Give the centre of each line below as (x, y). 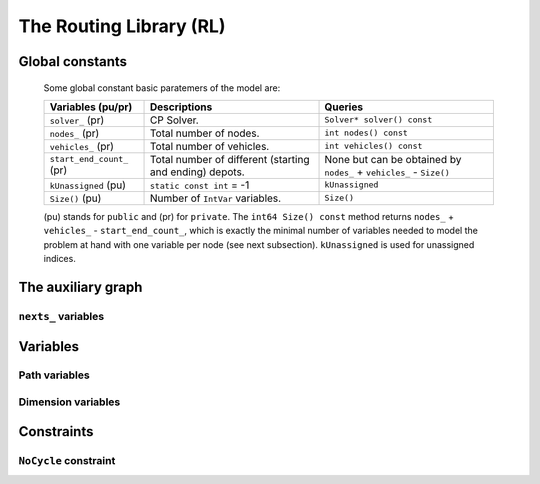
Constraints (56, 431)
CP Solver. (174, 120)
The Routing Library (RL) (122, 26)
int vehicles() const (373, 146)
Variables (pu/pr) (91, 107)
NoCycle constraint (67, 460)
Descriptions (181, 107)
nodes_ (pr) (74, 133)
